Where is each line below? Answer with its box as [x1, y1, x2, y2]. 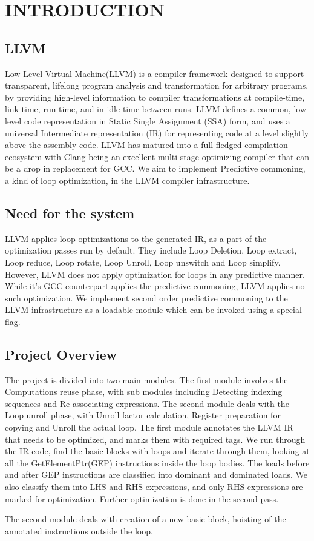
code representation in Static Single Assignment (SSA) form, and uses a [24, 114, 290, 127]
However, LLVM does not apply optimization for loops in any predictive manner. [5, 267, 305, 280]
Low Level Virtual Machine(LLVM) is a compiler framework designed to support [5, 67, 304, 79]
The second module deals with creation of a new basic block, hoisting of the [5, 512, 286, 525]
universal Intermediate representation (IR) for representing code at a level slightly [5, 126, 309, 139]
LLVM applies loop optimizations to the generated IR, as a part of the [5, 232, 267, 244]
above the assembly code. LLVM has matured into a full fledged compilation [5, 138, 288, 151]
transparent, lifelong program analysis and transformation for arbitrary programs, [5, 79, 309, 92]
